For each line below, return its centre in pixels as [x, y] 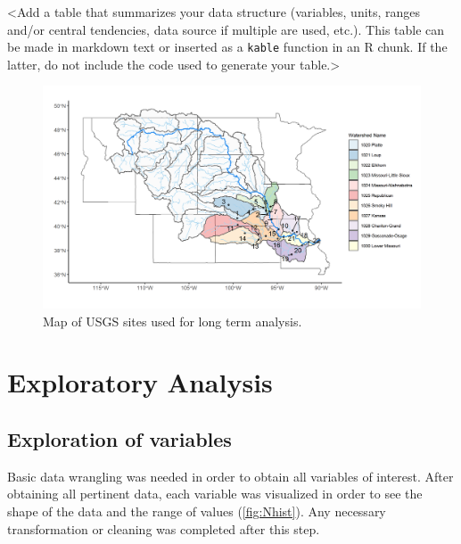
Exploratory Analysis [140, 382]
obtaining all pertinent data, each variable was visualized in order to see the [215, 494]
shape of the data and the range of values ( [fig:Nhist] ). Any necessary [197, 511]
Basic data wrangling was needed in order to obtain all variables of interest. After [230, 476]
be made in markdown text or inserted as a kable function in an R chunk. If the [227, 47]
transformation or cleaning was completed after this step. [164, 528]
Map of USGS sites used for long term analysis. [173, 321]
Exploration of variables [119, 439]
